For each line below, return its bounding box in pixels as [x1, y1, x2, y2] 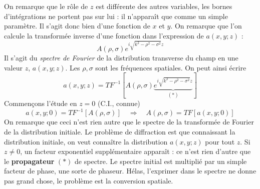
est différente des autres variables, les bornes [96, 1, 232, 11]
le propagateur [4, 155, 55, 166]
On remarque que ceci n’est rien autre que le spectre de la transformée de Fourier [4, 116, 254, 127]
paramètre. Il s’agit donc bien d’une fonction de [4, 20, 150, 31]
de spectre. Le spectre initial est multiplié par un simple [75, 155, 247, 166]
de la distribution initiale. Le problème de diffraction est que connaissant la [4, 126, 235, 137]
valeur [4, 62, 23, 72]
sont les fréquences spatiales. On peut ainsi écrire [95, 62, 246, 72]
